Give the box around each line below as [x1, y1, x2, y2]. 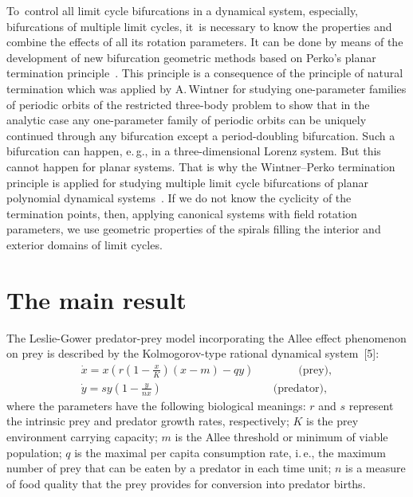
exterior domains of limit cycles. [6, 236, 163, 252]
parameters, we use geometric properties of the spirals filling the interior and [6, 221, 381, 237]
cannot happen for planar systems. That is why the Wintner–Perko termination [6, 158, 395, 174]
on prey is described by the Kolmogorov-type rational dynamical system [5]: [6, 345, 380, 362]
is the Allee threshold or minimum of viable [175, 429, 388, 445]
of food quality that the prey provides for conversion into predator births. [6, 475, 366, 491]
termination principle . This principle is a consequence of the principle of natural [6, 65, 403, 81]
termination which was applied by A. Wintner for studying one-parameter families [6, 80, 407, 96]
